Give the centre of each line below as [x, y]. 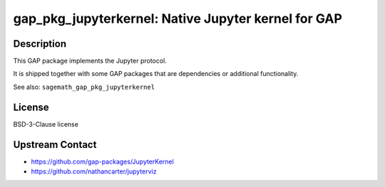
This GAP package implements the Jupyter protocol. [90, 61]
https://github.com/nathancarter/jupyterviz [94, 171]
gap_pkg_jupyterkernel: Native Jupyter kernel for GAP [178, 18]
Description [40, 44]
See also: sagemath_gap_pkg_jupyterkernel [84, 87]
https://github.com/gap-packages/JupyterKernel [102, 161]
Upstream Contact [55, 145]
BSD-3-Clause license [46, 124]
